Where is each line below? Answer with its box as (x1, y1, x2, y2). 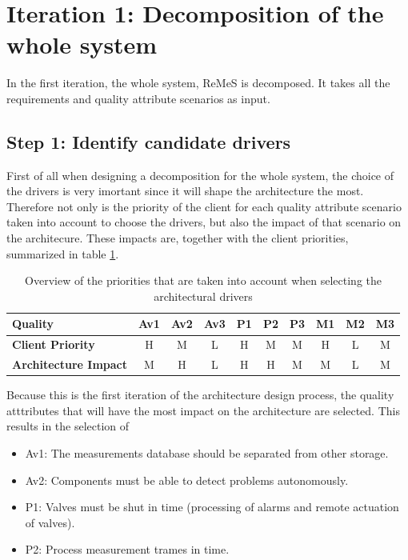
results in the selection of (6, 418, 130, 434)
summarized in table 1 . (6, 245, 119, 262)
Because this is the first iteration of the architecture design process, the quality (6, 386, 394, 403)
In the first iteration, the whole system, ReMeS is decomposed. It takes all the (6, 74, 390, 91)
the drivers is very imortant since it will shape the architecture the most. (6, 182, 364, 199)
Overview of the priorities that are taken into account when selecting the (25, 272, 382, 289)
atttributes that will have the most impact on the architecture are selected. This (6, 402, 400, 418)
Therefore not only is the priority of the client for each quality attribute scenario (6, 198, 402, 214)
